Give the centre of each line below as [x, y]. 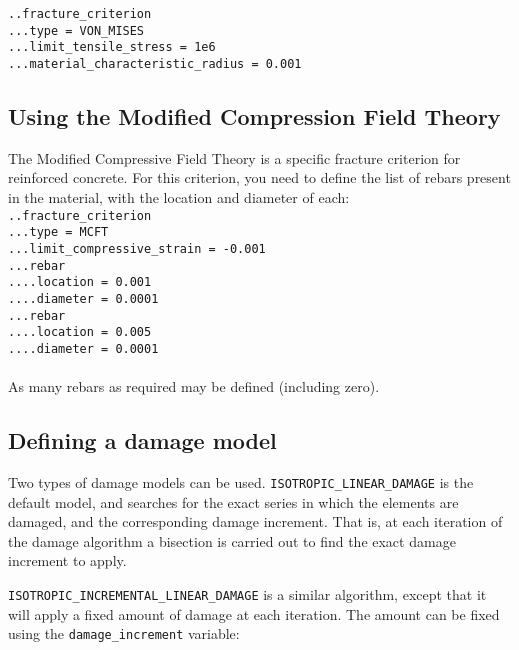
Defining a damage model [142, 440]
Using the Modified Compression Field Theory [254, 116]
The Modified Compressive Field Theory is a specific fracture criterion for [234, 157]
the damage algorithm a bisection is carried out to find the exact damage [232, 540]
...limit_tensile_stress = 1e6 [112, 47]
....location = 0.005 [80, 332]
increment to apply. [67, 560]
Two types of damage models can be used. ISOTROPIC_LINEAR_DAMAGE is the [241, 481]
